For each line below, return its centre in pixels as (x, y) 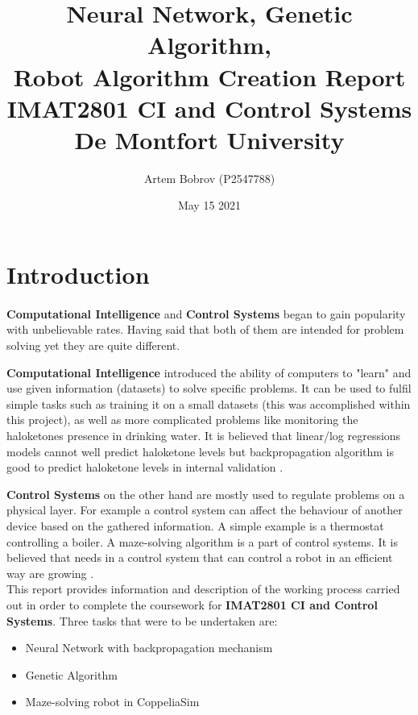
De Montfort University (209, 139)
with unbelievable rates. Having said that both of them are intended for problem (205, 329)
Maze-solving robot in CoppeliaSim (112, 702)
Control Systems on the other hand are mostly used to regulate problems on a (206, 494)
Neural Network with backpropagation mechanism (149, 648)
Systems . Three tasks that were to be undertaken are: (142, 620)
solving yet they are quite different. (93, 345)
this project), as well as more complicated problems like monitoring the (182, 420)
